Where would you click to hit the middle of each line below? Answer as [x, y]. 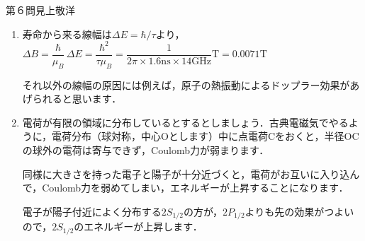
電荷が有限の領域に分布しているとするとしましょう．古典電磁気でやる [185, 122]
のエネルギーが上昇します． [138, 227]
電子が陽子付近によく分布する [92, 211]
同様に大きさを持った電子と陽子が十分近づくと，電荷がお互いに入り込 [186, 174]
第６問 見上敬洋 [40, 10]
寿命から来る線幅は [67, 34]
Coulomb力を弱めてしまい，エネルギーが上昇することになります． [195, 188]
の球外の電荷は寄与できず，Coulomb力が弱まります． [146, 149]
